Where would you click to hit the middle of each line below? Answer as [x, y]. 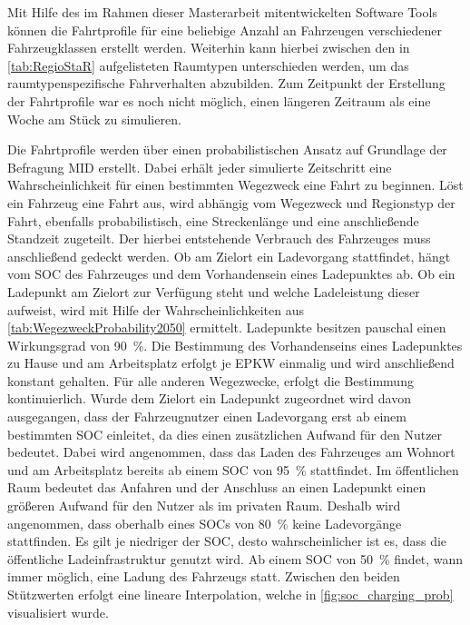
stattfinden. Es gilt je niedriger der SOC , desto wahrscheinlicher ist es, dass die [227, 541]
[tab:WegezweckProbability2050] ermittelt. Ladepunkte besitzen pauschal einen [227, 327]
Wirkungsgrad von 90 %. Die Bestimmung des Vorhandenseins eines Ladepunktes [235, 345]
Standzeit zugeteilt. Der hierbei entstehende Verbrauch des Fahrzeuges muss [219, 238]
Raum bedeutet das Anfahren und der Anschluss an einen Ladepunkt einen [217, 487]
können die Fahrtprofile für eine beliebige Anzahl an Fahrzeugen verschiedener [225, 30]
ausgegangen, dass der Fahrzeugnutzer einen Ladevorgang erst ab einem [207, 417]
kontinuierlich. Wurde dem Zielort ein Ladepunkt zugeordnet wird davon [209, 398]
